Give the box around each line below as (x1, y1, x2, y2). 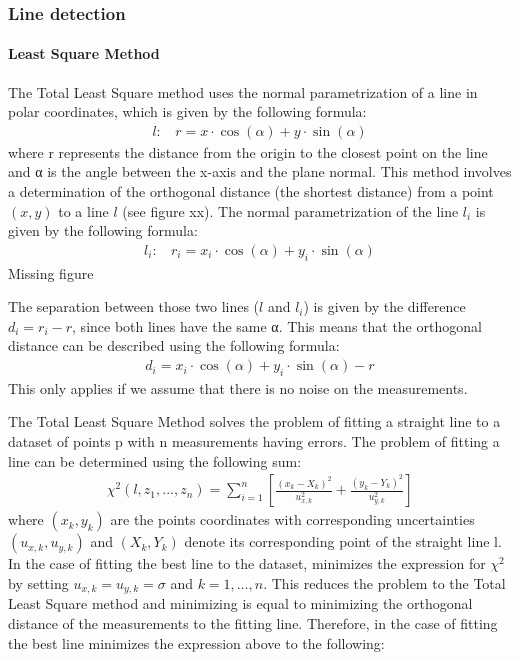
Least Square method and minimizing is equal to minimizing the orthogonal (8, 593, 473, 614)
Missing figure (8, 262, 94, 283)
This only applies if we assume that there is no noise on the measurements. (8, 377, 468, 398)
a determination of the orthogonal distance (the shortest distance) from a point (8, 181, 494, 202)
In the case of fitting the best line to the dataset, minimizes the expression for (8, 553, 486, 574)
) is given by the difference (303, 296, 466, 317)
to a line (58, 200, 109, 221)
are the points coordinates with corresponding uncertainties (110, 509, 475, 530)
